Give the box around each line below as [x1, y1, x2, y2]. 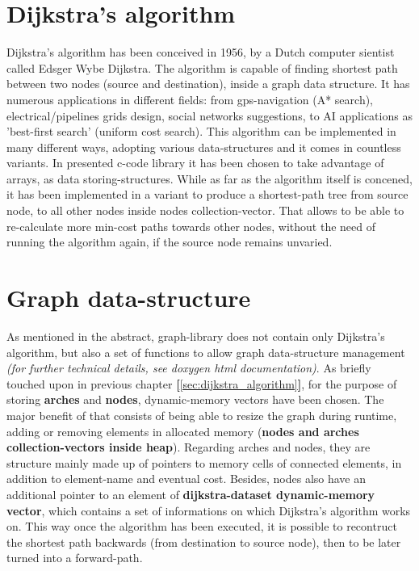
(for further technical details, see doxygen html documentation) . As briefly [6, 359, 371, 376]
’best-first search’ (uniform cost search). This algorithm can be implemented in [6, 123, 396, 140]
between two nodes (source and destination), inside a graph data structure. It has [6, 75, 410, 92]
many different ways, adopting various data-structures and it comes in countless [6, 138, 401, 155]
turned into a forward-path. [6, 549, 143, 566]
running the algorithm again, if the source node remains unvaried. [6, 233, 333, 250]
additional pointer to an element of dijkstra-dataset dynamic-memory [6, 485, 375, 502]
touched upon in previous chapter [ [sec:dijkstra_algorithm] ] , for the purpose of [6, 375, 397, 392]
